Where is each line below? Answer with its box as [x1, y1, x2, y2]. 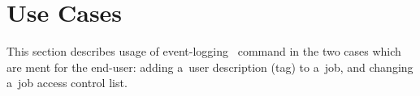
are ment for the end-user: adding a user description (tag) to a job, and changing [6, 58, 414, 75]
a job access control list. [6, 74, 128, 91]
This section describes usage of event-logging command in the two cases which [6, 43, 401, 60]
